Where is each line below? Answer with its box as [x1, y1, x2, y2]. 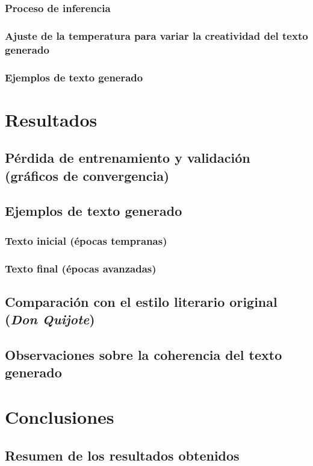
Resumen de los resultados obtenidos [5, 446, 240, 464]
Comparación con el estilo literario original [5, 292, 277, 310]
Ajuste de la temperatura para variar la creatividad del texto [5, 28, 308, 43]
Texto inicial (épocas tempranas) [5, 233, 167, 248]
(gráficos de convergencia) [5, 166, 170, 184]
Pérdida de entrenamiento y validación [5, 148, 250, 167]
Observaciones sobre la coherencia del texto [5, 345, 282, 364]
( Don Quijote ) [5, 310, 95, 329]
